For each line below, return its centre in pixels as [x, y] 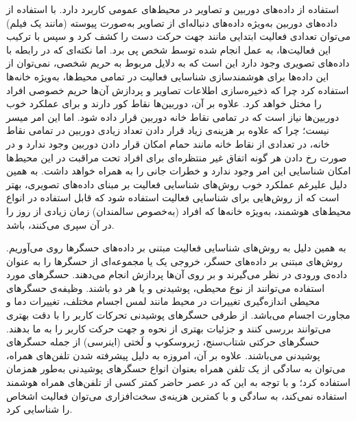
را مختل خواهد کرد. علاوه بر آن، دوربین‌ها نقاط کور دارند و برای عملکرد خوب [164, 103]
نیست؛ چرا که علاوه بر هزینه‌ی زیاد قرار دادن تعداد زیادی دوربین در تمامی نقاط [168, 130]
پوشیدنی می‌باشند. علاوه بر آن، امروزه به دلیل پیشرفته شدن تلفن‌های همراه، [163, 355]
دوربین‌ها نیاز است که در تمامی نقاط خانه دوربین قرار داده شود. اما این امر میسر [173, 116]
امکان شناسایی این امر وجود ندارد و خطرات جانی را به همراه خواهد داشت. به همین [179, 171]
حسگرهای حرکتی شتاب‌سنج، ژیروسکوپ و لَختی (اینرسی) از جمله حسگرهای [163, 342]
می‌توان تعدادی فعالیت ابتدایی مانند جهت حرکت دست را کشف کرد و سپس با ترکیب [179, 36]
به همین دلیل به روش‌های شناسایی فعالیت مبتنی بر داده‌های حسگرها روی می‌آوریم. [176, 248]
